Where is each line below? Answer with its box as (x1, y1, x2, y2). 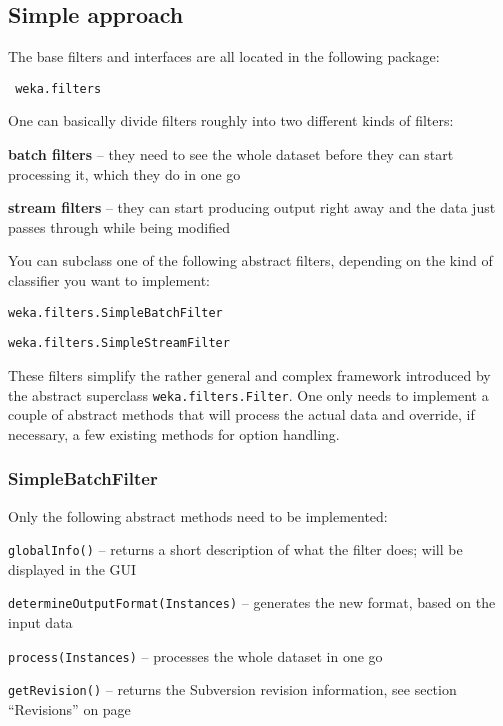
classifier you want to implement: (8, 270, 211, 291)
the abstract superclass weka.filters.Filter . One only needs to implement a (8, 384, 489, 405)
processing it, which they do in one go (8, 163, 241, 184)
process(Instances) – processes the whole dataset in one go (8, 645, 383, 666)
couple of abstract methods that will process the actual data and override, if (8, 404, 475, 425)
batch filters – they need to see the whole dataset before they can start (8, 144, 454, 165)
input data (8, 612, 73, 633)
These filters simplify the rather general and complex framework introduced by (8, 364, 491, 385)
